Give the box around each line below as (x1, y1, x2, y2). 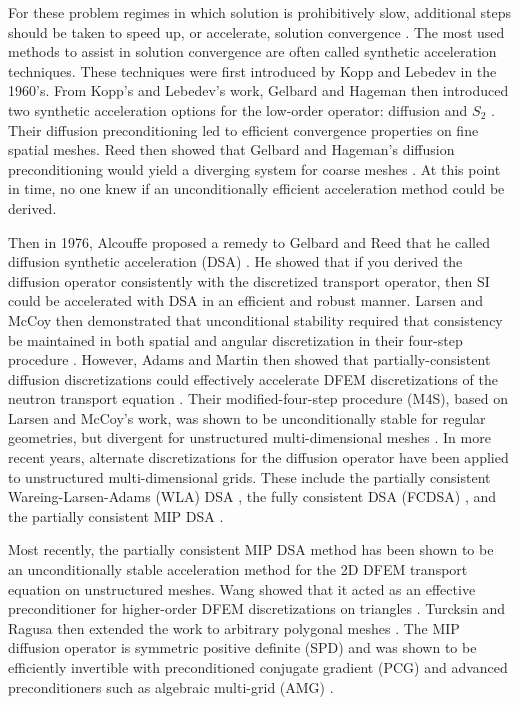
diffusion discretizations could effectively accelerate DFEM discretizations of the (8, 368, 498, 389)
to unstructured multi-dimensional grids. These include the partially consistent (8, 466, 491, 487)
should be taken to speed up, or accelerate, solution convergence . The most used (8, 21, 505, 42)
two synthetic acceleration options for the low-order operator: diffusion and (8, 99, 468, 120)
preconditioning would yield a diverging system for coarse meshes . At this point (8, 158, 501, 179)
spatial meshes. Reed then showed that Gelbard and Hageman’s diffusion (8, 139, 455, 160)
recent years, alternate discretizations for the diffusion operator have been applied (8, 447, 509, 468)
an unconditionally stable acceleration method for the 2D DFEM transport (8, 559, 468, 580)
